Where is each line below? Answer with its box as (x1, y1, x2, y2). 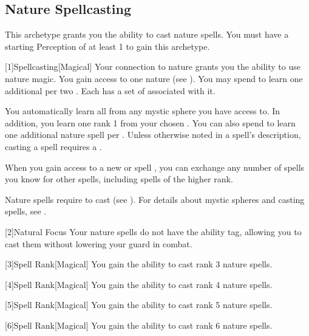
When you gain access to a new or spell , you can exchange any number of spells (5, 160, 305, 173)
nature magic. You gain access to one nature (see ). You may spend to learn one (5, 72, 303, 84)
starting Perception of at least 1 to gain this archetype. (5, 39, 210, 52)
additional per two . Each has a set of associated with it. (5, 84, 216, 97)
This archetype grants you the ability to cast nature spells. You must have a (5, 28, 289, 41)
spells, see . (5, 205, 47, 218)
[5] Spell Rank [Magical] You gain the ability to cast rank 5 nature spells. (5, 298, 273, 311)
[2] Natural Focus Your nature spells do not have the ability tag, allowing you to (5, 225, 302, 238)
